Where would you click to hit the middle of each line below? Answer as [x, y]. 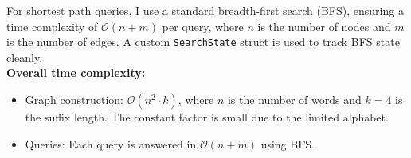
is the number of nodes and [324, 26]
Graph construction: [74, 100]
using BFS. [288, 143]
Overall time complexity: [76, 73]
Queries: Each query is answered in [111, 143]
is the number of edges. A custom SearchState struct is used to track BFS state [203, 42]
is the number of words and [294, 100]
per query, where [203, 26]
